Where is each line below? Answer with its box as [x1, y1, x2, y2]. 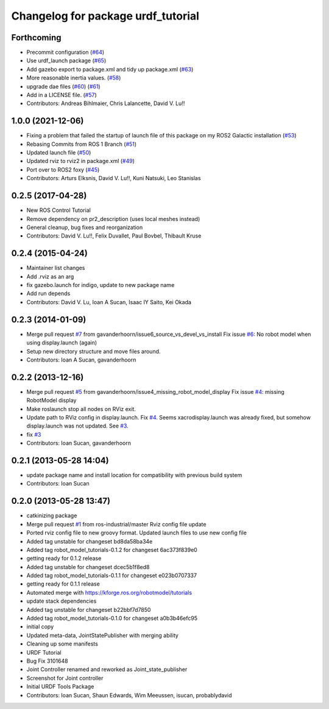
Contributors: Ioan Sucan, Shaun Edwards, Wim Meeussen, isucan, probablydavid [26, 691, 232, 699]
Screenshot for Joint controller [26, 674, 104, 682]
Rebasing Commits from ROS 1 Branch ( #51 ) [26, 140, 137, 148]
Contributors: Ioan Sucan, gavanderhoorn [26, 440, 131, 447]
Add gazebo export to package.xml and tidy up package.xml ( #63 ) [26, 65, 194, 73]
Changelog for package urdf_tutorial [11, 9, 199, 23]
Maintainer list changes [26, 264, 85, 272]
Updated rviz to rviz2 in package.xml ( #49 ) [26, 158, 135, 165]
